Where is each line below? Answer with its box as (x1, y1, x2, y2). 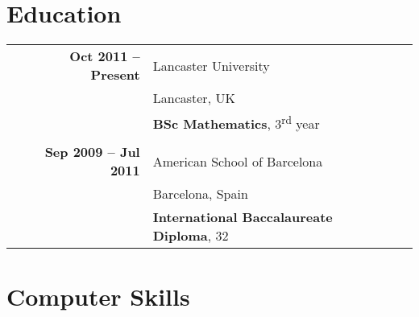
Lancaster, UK (152, 89, 235, 108)
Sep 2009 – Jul (44, 142, 140, 162)
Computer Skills (6, 279, 190, 312)
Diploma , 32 (152, 226, 229, 245)
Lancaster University (152, 56, 270, 75)
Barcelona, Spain (152, 184, 248, 204)
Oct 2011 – (69, 47, 140, 66)
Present (90, 65, 140, 84)
